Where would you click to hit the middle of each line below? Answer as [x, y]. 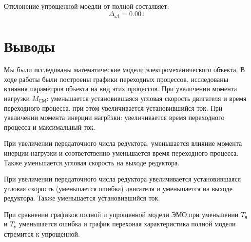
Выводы [29, 46]
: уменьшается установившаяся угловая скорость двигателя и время [146, 98]
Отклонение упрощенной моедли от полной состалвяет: [87, 6]
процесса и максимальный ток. [50, 127]
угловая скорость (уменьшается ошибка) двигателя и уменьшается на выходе [118, 188]
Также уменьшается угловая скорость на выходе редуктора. [92, 162]
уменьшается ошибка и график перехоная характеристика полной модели [127, 224]
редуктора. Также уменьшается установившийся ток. [82, 198]
